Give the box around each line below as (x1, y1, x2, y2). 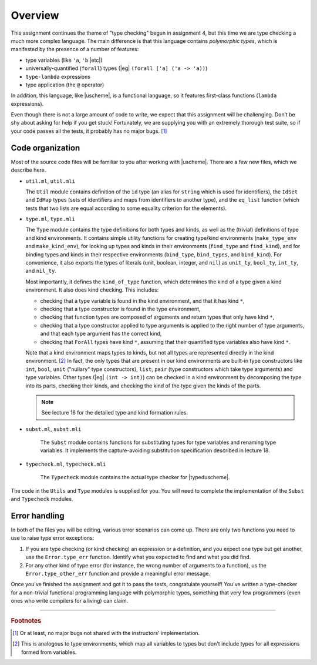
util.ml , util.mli (25, 177, 76, 185)
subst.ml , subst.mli (25, 425, 82, 432)
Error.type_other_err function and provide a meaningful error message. (25, 570, 211, 577)
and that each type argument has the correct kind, (40, 330, 162, 337)
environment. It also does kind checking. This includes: (25, 286, 159, 293)
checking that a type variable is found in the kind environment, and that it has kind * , (40, 297, 245, 304)
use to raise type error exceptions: (11, 534, 95, 542)
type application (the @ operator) (25, 81, 104, 88)
